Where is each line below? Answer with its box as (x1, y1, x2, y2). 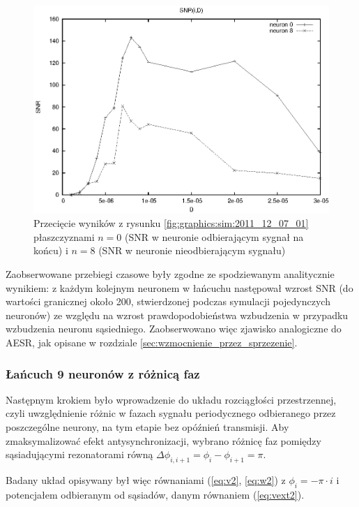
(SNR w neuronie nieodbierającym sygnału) (98, 243, 286, 258)
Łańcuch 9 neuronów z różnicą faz (6, 365, 200, 382)
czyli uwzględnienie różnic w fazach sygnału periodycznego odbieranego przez (6, 406, 336, 420)
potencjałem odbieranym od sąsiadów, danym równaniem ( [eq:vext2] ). (6, 487, 305, 501)
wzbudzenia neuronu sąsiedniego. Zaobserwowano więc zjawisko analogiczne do (6, 321, 342, 336)
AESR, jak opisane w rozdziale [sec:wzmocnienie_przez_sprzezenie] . (6, 335, 298, 350)
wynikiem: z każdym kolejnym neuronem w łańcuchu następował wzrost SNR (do (6, 280, 353, 295)
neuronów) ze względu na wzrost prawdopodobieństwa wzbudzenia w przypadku (6, 307, 349, 322)
